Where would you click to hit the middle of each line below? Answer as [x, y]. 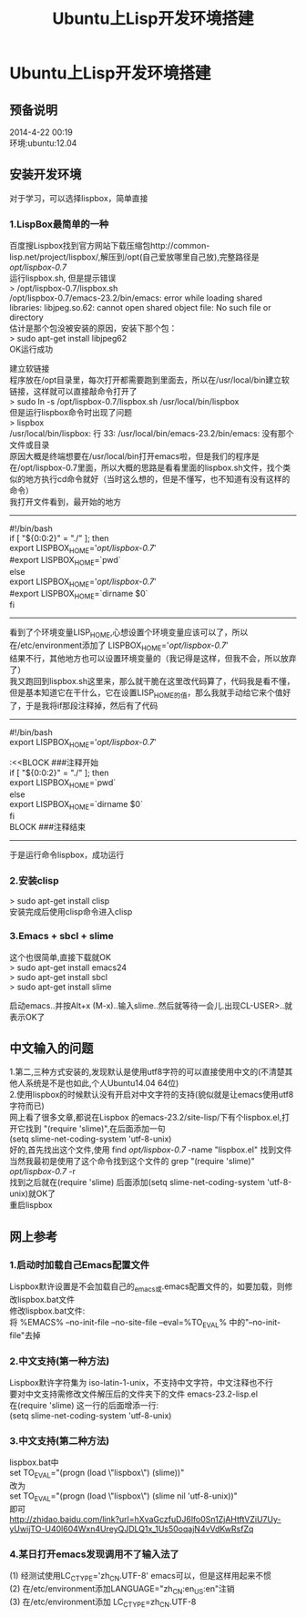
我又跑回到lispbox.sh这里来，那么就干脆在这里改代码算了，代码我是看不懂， [152, 681]
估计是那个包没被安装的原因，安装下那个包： [93, 328]
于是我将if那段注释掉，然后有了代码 [92, 705]
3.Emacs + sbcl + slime [61, 936]
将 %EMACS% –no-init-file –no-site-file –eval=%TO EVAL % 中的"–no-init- [145, 1323]
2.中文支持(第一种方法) [60, 1361]
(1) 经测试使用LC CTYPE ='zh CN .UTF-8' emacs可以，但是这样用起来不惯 [140, 1577]
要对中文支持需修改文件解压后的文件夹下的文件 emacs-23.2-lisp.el [133, 1394]
